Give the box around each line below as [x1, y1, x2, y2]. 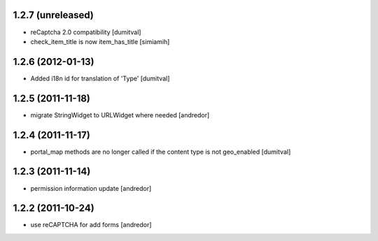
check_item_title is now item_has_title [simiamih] [30, 37, 170, 45]
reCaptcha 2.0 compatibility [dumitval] [30, 28, 141, 36]
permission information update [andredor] [30, 184, 152, 192]
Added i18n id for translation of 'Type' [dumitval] [30, 74, 170, 82]
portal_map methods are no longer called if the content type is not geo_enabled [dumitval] [30, 147, 291, 156]
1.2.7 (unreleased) [13, 9, 94, 21]
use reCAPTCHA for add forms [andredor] [30, 221, 152, 229]
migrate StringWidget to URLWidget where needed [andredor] [30, 110, 210, 119]
